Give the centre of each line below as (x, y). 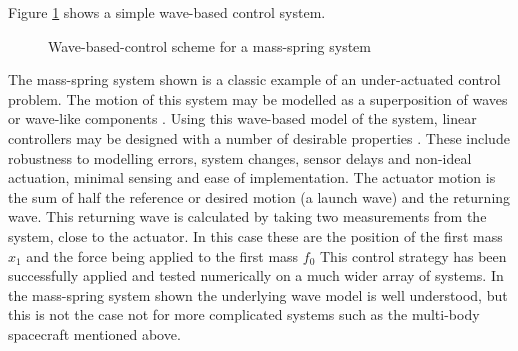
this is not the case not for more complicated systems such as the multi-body (244, 314)
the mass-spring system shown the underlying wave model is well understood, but (258, 294)
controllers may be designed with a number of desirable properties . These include (259, 137)
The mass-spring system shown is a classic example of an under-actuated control (254, 79)
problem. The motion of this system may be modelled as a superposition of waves (258, 98)
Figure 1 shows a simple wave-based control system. (167, 12)
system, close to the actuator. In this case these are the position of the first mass (255, 235)
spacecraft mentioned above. (94, 333)
